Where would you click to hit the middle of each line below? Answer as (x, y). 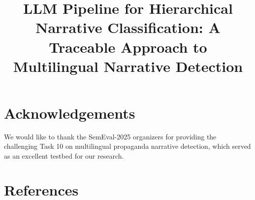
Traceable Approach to (128, 47)
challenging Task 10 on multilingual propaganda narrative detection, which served (127, 146)
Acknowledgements (70, 113)
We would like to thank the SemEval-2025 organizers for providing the (110, 136)
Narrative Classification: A (128, 27)
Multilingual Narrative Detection (128, 66)
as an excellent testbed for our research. (64, 156)
